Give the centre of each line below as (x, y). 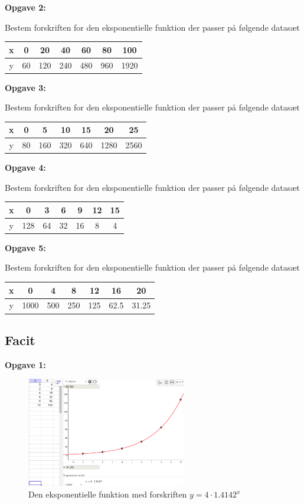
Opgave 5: (25, 247)
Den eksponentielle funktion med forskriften (108, 494)
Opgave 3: (25, 87)
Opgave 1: (25, 364)
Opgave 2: (25, 7)
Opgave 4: (25, 168)
